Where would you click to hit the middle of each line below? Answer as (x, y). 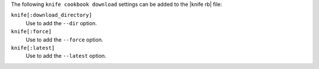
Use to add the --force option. (64, 39)
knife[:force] (31, 32)
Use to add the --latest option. (66, 56)
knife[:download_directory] (52, 15)
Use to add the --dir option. (61, 23)
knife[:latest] (33, 48)
